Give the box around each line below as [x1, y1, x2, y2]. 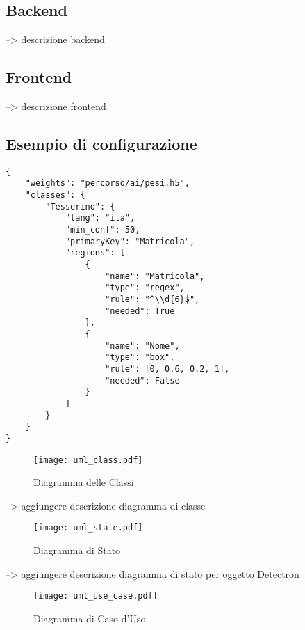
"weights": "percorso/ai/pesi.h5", [25, 178, 190, 189]
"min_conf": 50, [65, 225, 140, 235]
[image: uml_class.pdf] [33, 455, 143, 465]
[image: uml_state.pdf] [33, 523, 143, 533]
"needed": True [105, 306, 175, 316]
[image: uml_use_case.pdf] [33, 591, 158, 601]
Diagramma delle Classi [33, 475, 134, 489]
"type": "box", [105, 352, 175, 363]
